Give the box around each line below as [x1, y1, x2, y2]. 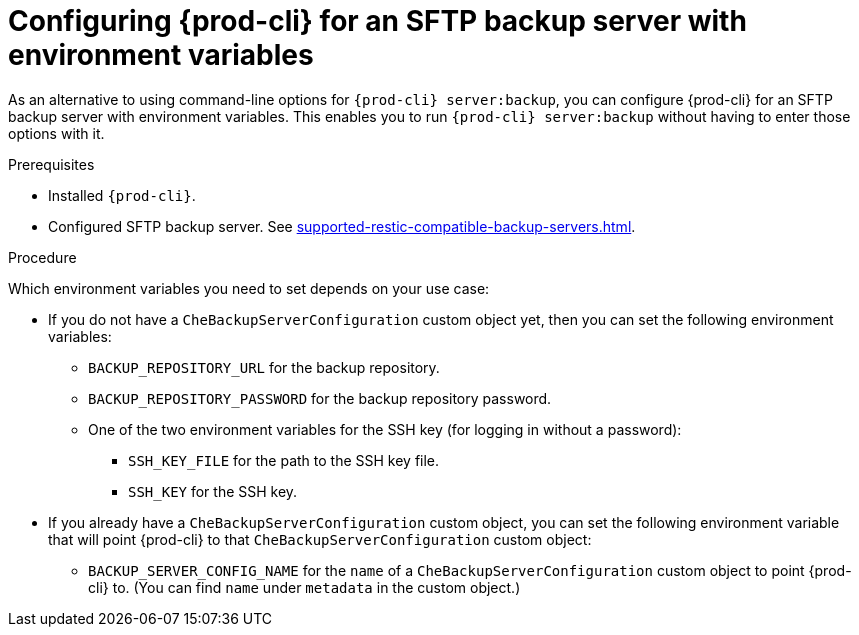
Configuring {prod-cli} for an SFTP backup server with [8, 4, 747, 38]
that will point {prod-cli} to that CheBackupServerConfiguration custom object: [48, 530, 592, 548]
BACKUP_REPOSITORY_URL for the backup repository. [88, 358, 440, 376]
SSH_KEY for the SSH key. [128, 482, 298, 500]
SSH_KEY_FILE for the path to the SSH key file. [128, 451, 440, 469]
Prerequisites [8, 155, 95, 173]
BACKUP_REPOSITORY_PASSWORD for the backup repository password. [88, 389, 552, 407]
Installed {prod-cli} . [48, 186, 196, 204]
